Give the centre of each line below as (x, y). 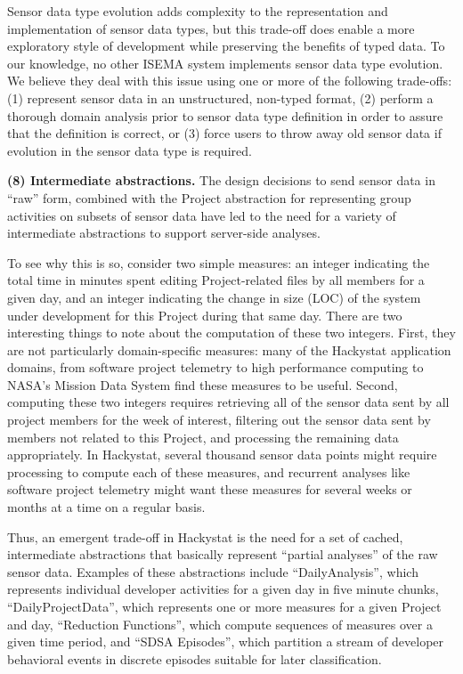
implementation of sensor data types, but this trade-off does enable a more (211, 28)
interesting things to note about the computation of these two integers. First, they (231, 333)
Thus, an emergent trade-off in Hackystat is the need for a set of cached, (205, 536)
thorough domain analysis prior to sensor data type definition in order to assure (225, 115)
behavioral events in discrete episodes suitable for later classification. (195, 658)
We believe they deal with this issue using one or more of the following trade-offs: (230, 81)
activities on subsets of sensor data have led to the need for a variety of (202, 215)
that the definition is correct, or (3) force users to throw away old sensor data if (224, 133)
